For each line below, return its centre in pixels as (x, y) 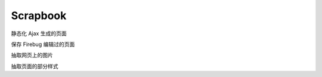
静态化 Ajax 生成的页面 (39, 33)
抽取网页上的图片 (32, 55)
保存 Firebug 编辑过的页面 (43, 44)
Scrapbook (39, 16)
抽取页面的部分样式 (35, 66)
